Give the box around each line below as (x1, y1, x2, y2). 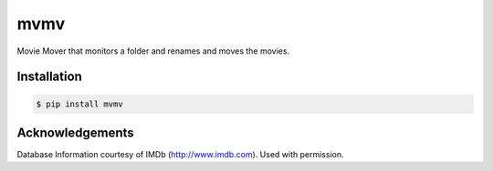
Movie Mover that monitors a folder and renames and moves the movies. (16, 45, 290, 56)
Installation (16, 69, 82, 85)
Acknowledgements (16, 125, 134, 140)
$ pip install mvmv (36, 98, 123, 109)
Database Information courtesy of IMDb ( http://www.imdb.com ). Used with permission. (16, 149, 344, 160)
